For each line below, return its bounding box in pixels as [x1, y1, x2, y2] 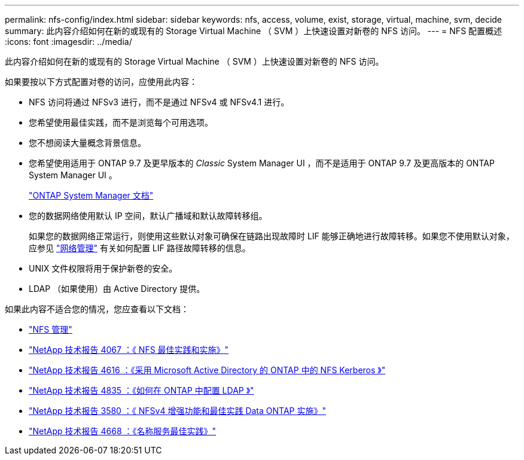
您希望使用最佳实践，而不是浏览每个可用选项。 [29, 117, 213, 127]
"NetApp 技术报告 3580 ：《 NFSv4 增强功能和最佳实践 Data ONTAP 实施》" [29, 406, 326, 416]
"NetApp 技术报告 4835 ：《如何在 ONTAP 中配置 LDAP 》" [29, 385, 254, 395]
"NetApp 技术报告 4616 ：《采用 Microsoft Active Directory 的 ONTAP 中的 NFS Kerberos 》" [29, 365, 386, 375]
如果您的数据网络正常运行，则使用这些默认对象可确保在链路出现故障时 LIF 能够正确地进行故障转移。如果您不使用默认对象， [29, 231, 514, 241]
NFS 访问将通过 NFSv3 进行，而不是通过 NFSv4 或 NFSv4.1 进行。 [29, 97, 290, 107]
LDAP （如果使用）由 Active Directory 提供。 [29, 284, 205, 294]
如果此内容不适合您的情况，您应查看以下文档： [5, 304, 189, 314]
